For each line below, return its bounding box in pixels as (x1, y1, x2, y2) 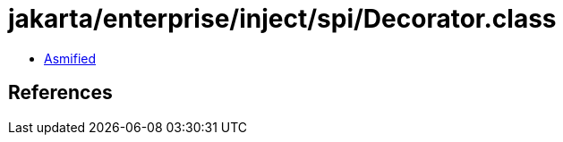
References (8, 81, 113, 104)
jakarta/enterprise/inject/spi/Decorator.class (8, 4, 557, 34)
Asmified (44, 50, 97, 66)
